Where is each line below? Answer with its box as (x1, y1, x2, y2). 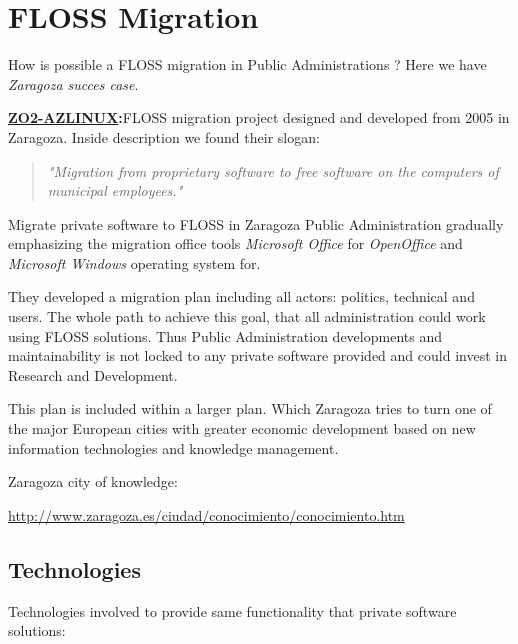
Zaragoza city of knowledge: (8, 471, 178, 492)
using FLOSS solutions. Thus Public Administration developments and (8, 325, 442, 346)
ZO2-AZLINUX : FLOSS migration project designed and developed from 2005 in (8, 107, 510, 128)
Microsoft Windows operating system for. (8, 252, 261, 273)
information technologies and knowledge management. (8, 437, 339, 458)
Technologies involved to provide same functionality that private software (8, 600, 457, 621)
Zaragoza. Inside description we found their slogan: (8, 126, 320, 147)
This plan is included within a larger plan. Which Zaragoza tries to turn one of (8, 398, 492, 419)
